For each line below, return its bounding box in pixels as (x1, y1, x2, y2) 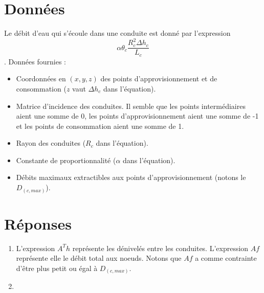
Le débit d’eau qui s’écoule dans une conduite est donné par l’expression (4, 28, 231, 38)
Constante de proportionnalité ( (16, 154, 116, 165)
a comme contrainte (195, 253, 257, 263)
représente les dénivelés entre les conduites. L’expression (72, 242, 249, 253)
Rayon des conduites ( (16, 138, 86, 148)
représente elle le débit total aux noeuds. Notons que (16, 253, 182, 263)
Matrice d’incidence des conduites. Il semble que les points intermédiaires (16, 100, 246, 111)
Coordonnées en (16, 73, 66, 84)
